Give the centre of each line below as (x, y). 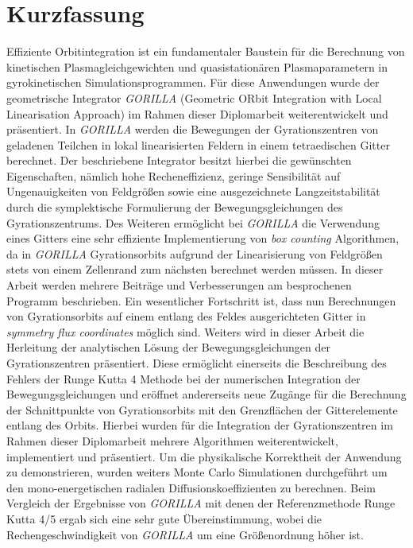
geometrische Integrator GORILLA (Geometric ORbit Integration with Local (194, 97)
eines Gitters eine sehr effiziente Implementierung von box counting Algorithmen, (203, 238)
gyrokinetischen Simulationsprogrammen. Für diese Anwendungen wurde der (193, 82)
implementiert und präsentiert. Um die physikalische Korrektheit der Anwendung (204, 456)
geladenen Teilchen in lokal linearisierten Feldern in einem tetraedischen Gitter (198, 144)
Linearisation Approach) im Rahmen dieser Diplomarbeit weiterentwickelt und (197, 113)
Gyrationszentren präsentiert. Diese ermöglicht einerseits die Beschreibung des (197, 363)
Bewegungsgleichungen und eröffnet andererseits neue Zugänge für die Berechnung (206, 394)
